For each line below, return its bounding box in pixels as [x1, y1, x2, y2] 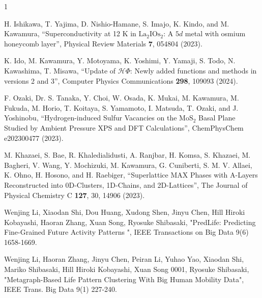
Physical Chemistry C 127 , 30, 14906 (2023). [4, 189, 145, 200]
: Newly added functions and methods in [130, 65, 257, 76]
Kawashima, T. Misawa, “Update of [4, 65, 116, 76]
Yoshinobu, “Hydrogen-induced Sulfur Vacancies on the [4, 112, 177, 123]
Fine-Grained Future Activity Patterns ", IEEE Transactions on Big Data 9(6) [4, 227, 249, 237]
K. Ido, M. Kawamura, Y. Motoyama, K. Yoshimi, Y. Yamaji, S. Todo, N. [4, 55, 236, 66]
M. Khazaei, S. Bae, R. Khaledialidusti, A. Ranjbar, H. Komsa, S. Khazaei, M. [4, 150, 251, 160]
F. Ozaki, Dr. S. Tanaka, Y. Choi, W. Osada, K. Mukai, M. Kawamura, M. [4, 92, 239, 103]
